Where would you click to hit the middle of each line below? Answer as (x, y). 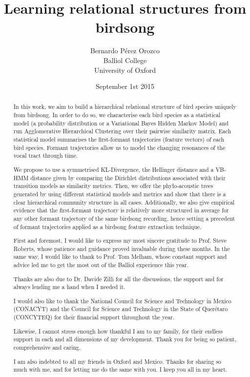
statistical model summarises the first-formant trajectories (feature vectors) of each (119, 139)
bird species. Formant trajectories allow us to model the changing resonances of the (119, 147)
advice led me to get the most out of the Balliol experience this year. (101, 265)
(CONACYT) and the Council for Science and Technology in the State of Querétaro (121, 309)
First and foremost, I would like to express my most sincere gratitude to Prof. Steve (120, 241)
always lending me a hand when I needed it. (69, 287)
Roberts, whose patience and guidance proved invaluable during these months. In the (122, 248)
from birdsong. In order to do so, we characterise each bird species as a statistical (117, 115)
